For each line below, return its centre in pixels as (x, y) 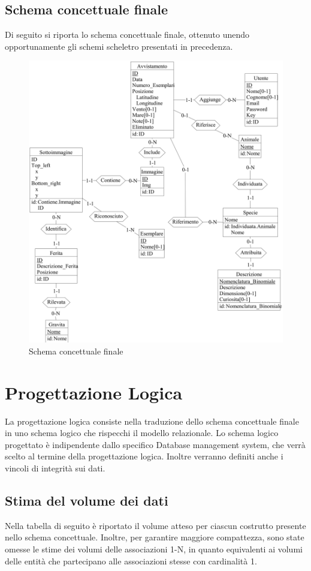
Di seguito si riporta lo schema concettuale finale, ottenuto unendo (127, 34)
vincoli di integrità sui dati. (55, 468)
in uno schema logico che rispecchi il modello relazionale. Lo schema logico (142, 433)
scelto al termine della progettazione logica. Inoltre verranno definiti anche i (144, 456)
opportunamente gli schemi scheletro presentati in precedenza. (119, 46)
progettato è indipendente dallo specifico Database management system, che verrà (155, 444)
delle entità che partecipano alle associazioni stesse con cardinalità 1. (131, 561)
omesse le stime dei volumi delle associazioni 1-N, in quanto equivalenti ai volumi (154, 549)
